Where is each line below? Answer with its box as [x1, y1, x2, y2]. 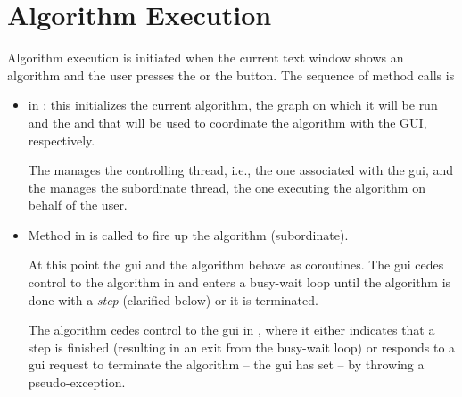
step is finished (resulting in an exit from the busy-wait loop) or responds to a [28, 337, 456, 356]
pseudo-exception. [28, 373, 126, 392]
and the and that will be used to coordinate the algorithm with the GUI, [28, 112, 427, 131]
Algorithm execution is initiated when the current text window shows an [7, 48, 404, 67]
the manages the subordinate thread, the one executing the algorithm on [28, 178, 425, 196]
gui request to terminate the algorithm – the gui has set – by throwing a [28, 355, 425, 374]
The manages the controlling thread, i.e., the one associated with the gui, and [28, 161, 454, 179]
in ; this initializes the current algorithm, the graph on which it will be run [28, 95, 438, 114]
